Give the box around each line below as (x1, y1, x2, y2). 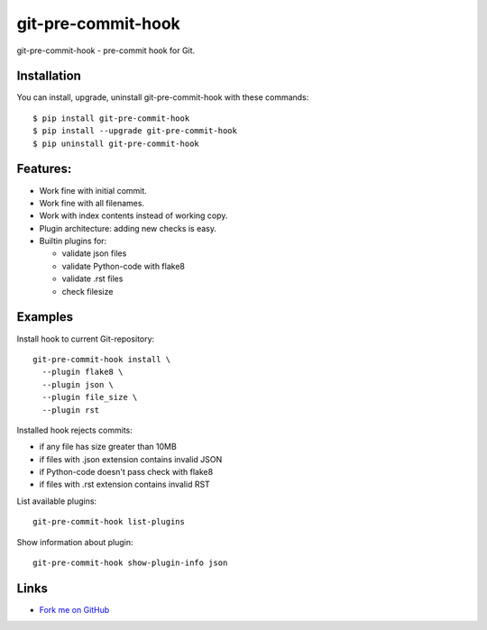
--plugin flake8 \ (41, 367, 124, 378)
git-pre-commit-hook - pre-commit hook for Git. (16, 45, 196, 56)
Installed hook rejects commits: (16, 425, 133, 435)
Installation (16, 68, 81, 84)
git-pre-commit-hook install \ (32, 354, 171, 364)
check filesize (61, 286, 114, 297)
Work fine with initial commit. (39, 185, 148, 196)
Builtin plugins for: (39, 235, 107, 247)
